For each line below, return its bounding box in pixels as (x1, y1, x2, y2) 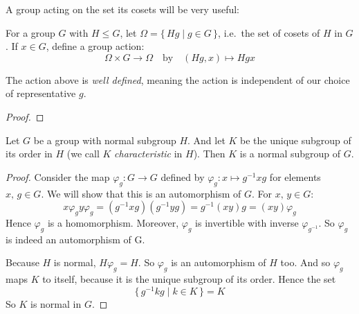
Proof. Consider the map (6, 169, 110, 184)
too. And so (280, 255, 331, 270)
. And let (187, 132, 225, 147)
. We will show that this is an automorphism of (41, 186, 241, 200)
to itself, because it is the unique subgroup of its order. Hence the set (42, 272, 336, 286)
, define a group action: (46, 39, 145, 53)
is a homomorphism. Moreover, (47, 215, 179, 229)
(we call (66, 146, 100, 161)
